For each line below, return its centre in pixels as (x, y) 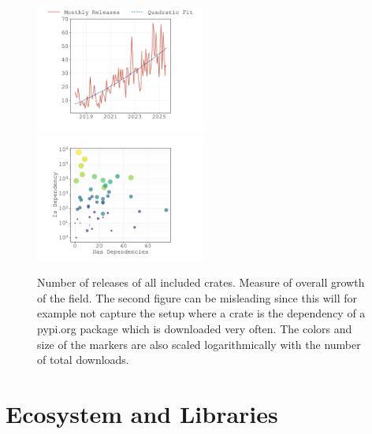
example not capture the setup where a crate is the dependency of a (201, 313)
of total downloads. (83, 360)
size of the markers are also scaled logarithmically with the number (199, 344)
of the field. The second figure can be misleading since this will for (197, 297)
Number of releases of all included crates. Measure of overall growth (201, 282)
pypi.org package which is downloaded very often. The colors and (195, 328)
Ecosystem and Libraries (142, 413)
